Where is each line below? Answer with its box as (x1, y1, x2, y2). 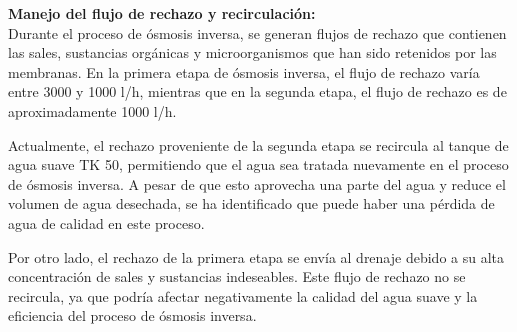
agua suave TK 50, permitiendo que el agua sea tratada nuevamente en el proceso (8, 154, 509, 175)
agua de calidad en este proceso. (8, 212, 205, 233)
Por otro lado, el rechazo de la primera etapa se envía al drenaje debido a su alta (8, 246, 505, 267)
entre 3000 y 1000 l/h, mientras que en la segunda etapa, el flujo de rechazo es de (8, 81, 507, 102)
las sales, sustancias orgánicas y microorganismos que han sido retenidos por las (8, 42, 497, 63)
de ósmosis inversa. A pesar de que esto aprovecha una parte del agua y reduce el (8, 173, 506, 194)
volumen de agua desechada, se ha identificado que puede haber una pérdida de (8, 193, 495, 214)
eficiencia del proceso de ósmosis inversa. (8, 305, 257, 326)
